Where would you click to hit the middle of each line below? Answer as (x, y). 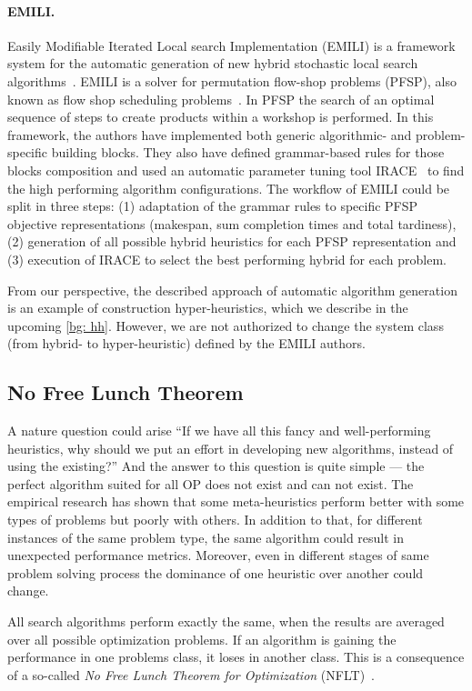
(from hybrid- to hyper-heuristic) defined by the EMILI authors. (186, 343)
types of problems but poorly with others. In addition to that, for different (215, 520)
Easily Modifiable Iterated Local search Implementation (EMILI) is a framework (231, 45)
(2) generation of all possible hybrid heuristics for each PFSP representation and (232, 241)
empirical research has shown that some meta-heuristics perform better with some (236, 501)
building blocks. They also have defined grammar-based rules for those (248, 152)
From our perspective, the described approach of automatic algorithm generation (232, 290)
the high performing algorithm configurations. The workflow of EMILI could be (229, 188)
